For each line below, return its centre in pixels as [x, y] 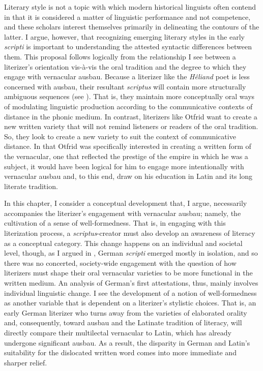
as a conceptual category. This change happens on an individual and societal [123, 243]
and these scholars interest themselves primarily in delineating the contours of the [132, 27]
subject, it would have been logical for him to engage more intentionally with [124, 166]
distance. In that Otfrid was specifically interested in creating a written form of [128, 146]
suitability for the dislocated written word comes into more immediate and [120, 352]
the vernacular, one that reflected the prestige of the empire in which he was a [126, 156]
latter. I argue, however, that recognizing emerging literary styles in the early [124, 36]
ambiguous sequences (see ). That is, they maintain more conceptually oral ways [129, 96]
